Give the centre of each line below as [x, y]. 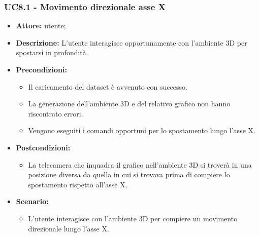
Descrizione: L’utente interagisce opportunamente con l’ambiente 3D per [132, 42]
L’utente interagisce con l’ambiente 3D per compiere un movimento [133, 218]
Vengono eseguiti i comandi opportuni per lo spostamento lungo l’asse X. [142, 130]
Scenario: [32, 201]
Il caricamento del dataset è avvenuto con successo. [108, 86]
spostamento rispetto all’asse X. [78, 184]
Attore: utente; [41, 26]
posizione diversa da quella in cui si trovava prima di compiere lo [129, 174]
